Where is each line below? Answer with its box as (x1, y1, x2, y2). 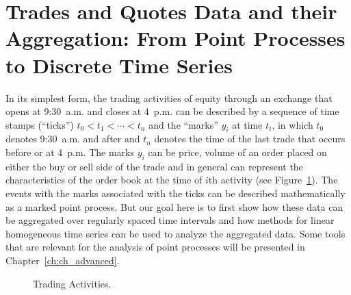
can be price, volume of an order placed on (148, 145, 327, 159)
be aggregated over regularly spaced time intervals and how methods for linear (5, 213, 335, 227)
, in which (272, 117, 313, 131)
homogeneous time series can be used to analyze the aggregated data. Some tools (5, 226, 346, 240)
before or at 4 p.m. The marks (5, 145, 135, 159)
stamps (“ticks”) (5, 117, 74, 131)
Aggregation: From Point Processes (5, 24, 346, 52)
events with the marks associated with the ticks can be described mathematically (5, 186, 346, 201)
